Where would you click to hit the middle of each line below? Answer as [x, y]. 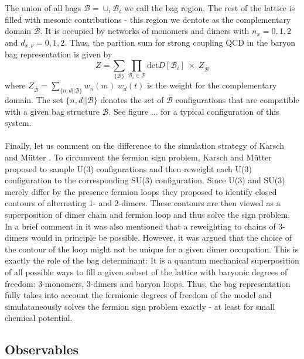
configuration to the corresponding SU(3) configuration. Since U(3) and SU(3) [145, 180]
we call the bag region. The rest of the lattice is [210, 8]
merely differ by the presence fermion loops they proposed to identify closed [141, 191]
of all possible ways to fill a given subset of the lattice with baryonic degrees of [146, 271]
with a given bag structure [52, 111]
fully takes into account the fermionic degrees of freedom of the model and [138, 295]
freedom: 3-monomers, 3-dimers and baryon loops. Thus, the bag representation [148, 283]
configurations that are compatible [237, 100]
